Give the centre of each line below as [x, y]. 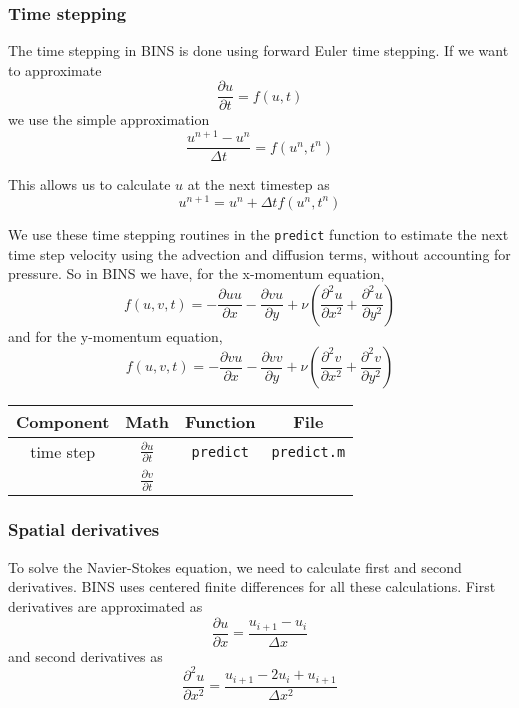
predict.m [308, 451]
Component [63, 422]
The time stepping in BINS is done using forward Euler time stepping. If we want [258, 50]
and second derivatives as [85, 655]
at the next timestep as [258, 184]
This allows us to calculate [89, 184]
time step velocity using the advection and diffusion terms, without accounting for [259, 253]
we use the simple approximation [109, 119]
